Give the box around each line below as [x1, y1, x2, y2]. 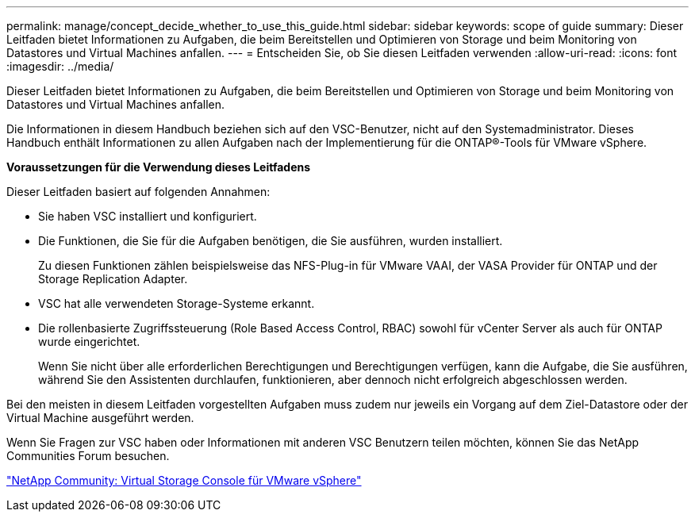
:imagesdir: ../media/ [6, 59, 114, 73]
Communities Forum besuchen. [6, 449, 170, 462]
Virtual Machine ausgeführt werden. [6, 411, 194, 424]
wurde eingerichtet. [38, 335, 140, 348]
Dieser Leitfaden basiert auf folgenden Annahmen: [6, 185, 271, 198]
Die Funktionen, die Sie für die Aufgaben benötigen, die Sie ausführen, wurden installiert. [38, 234, 503, 247]
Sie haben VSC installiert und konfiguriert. [38, 209, 257, 223]
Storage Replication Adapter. [38, 272, 188, 286]
